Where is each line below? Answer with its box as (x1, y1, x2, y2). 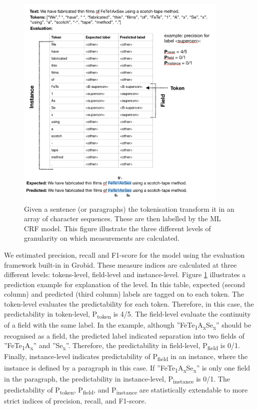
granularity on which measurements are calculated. (24, 233, 180, 243)
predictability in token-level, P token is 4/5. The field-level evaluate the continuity (4, 308, 251, 320)
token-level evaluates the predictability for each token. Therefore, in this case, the (4, 298, 254, 309)
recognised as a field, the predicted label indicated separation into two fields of (4, 330, 244, 341)
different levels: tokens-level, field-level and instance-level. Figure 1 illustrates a (4, 269, 246, 280)
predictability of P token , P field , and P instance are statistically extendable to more (4, 384, 248, 396)
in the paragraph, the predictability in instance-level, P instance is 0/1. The (4, 373, 230, 385)
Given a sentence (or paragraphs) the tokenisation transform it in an (24, 203, 234, 214)
